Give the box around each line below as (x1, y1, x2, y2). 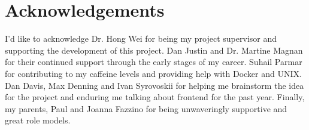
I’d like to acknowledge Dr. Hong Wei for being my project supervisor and (5, 32, 277, 45)
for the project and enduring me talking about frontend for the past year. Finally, (5, 91, 305, 103)
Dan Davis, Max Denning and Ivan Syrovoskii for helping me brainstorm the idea (5, 79, 304, 91)
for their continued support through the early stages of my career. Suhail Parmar (5, 55, 302, 68)
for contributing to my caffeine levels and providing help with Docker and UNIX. (5, 67, 302, 79)
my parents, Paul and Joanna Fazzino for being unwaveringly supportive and (5, 102, 287, 114)
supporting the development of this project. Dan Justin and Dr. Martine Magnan (5, 44, 303, 56)
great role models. (5, 114, 71, 126)
